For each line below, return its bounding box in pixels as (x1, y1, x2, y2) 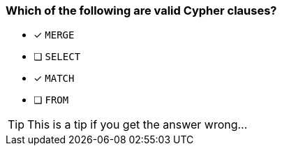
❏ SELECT (34, 50, 81, 63)
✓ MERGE (34, 29, 75, 41)
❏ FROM (34, 94, 69, 106)
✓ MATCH (34, 72, 75, 85)
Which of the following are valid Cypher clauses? (6, 3, 277, 17)
